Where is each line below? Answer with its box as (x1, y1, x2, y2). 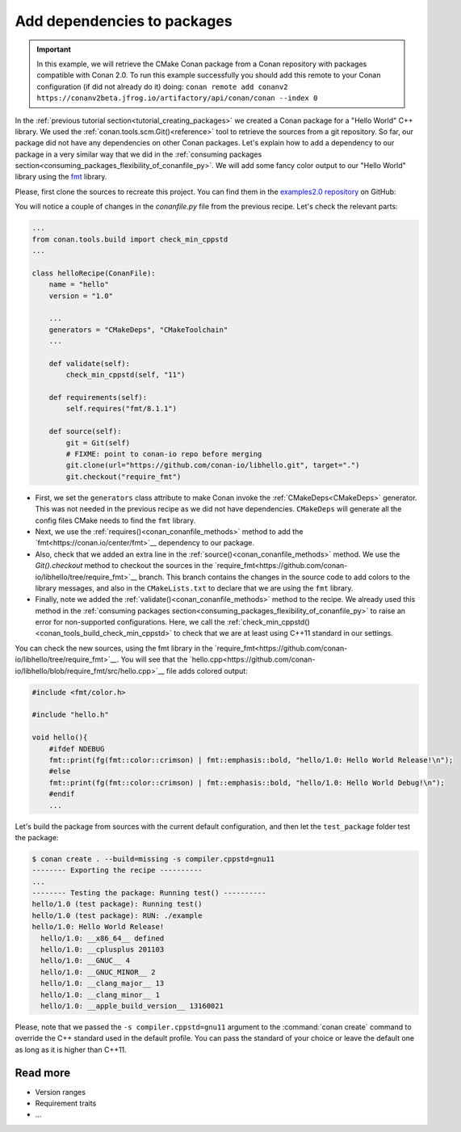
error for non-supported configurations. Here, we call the (35, 617, 225, 627)
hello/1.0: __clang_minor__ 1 (40, 990, 161, 999)
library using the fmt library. (15, 172, 107, 182)
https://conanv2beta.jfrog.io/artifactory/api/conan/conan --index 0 (36, 94, 318, 103)
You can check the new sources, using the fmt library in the (15, 643, 213, 653)
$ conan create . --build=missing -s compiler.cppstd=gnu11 (31, 854, 275, 864)
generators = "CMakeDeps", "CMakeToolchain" (48, 325, 228, 335)
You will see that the (120, 654, 188, 664)
